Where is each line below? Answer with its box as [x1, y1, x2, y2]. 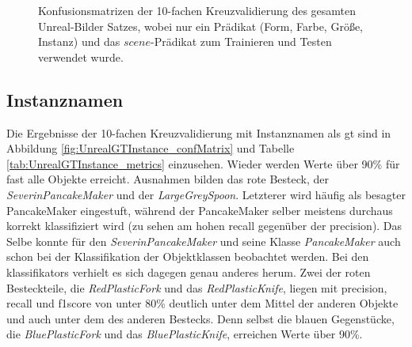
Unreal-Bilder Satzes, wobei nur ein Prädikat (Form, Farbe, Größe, [38, 17, 363, 34]
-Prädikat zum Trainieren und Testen [151, 33, 332, 50]
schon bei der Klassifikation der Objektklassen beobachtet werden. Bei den [6, 248, 369, 265]
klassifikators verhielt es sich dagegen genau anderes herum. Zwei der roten [6, 263, 371, 280]
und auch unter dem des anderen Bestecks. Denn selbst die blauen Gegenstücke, [6, 310, 395, 326]
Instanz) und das [38, 33, 120, 50]
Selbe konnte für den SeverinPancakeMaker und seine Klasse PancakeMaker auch [6, 232, 401, 249]
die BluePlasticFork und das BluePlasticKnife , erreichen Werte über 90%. [6, 326, 363, 342]
